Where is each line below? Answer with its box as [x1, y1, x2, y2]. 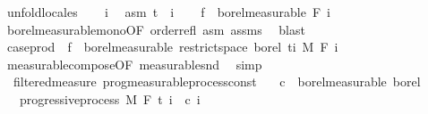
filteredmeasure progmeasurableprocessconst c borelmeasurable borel [13, 72, 421, 91]
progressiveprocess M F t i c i [19, 89, 201, 108]
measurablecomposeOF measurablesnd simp [6, 54, 262, 73]
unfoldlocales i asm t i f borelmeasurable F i [6, 3, 331, 20]
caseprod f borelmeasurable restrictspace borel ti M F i [6, 37, 338, 56]
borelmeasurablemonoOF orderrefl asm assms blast [6, 20, 305, 38]
